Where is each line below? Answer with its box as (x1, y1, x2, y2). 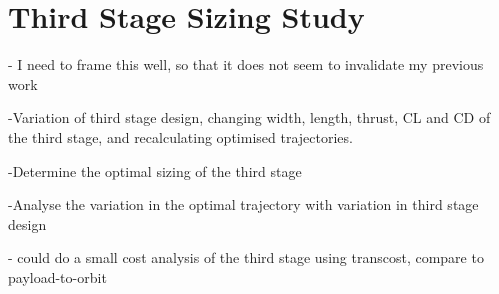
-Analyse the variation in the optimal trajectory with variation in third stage (8, 194, 479, 215)
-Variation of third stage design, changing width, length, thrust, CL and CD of (8, 107, 491, 128)
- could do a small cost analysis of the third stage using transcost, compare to (8, 247, 484, 268)
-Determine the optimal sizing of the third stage (8, 160, 302, 181)
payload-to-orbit (8, 266, 107, 287)
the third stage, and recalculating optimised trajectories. (8, 126, 353, 147)
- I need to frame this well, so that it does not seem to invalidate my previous (8, 54, 484, 75)
